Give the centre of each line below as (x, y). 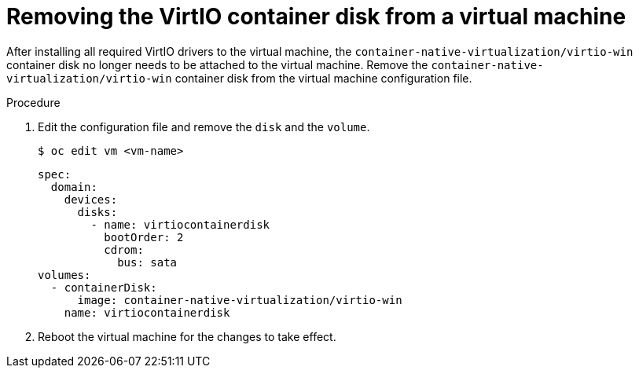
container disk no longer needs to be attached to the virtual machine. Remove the (217, 64)
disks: (97, 212)
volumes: (64, 275)
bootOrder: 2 (144, 237)
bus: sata (147, 262)
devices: (91, 199)
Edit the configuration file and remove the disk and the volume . (204, 126)
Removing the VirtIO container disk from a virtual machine (316, 16)
